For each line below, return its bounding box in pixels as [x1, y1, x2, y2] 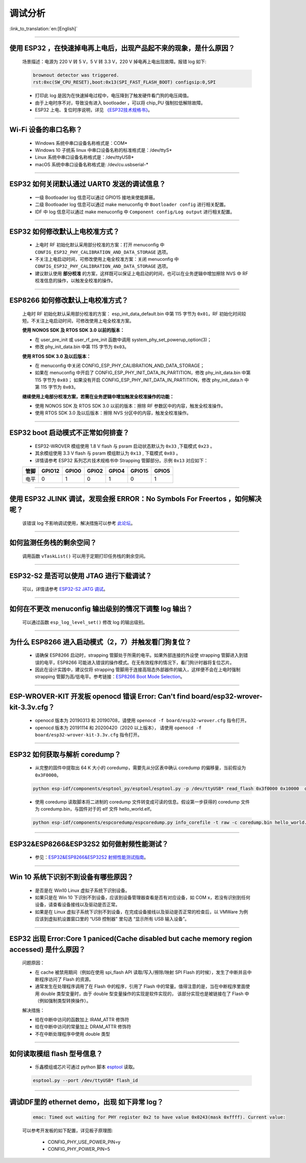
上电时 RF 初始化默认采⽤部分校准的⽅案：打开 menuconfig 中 [35, 242, 165, 248]
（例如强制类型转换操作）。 [35, 998, 91, 1004]
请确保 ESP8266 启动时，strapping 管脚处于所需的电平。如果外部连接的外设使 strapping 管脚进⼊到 [35, 652, 244, 658]
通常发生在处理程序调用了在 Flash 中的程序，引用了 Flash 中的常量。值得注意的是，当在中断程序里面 [35, 983, 246, 990]
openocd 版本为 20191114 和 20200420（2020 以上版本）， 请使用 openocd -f [35, 724, 201, 731]
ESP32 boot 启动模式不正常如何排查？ [9, 429, 130, 437]
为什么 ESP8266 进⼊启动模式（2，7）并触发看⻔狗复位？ [9, 637, 192, 646]
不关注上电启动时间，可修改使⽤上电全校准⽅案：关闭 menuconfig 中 [35, 256, 179, 262]
